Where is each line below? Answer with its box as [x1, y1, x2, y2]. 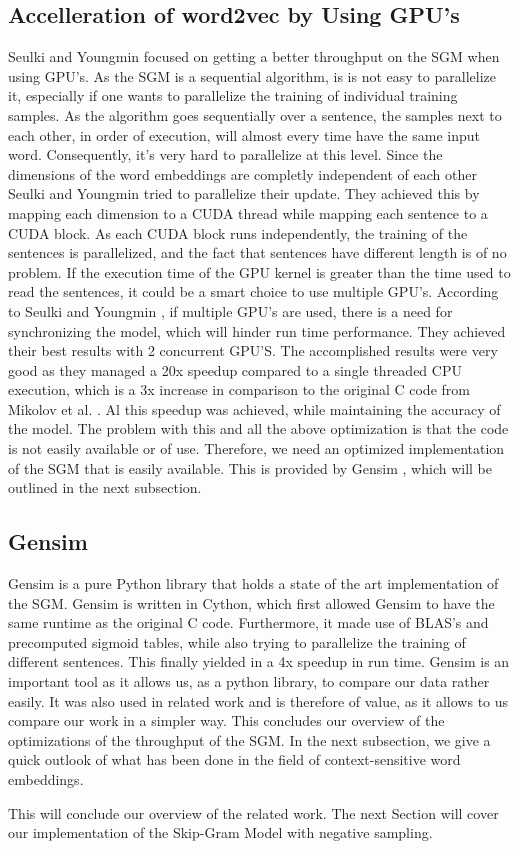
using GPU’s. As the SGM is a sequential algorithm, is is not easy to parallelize [8, 65, 496, 86]
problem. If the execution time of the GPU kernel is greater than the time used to [8, 261, 511, 282]
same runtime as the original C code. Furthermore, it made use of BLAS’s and [8, 612, 489, 633]
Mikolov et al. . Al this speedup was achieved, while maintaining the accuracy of [8, 398, 501, 419]
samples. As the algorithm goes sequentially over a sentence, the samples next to [8, 104, 502, 125]
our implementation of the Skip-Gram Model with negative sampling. [8, 822, 433, 843]
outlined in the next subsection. [8, 477, 202, 498]
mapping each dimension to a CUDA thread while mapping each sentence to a [8, 202, 488, 223]
